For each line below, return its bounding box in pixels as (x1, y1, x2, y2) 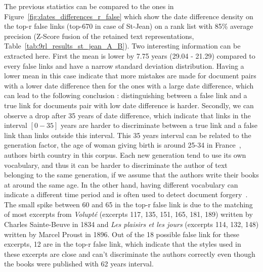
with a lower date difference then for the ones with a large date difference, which (4, 80, 254, 90)
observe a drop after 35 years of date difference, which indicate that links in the (4, 110, 251, 120)
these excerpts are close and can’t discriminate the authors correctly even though (4, 248, 255, 259)
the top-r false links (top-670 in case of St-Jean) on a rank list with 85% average (4, 21, 253, 31)
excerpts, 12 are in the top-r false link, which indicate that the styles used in (4, 239, 241, 249)
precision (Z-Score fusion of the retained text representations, (4, 30, 194, 41)
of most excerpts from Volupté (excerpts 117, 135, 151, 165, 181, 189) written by (4, 209, 253, 219)
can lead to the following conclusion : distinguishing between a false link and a (4, 90, 247, 101)
